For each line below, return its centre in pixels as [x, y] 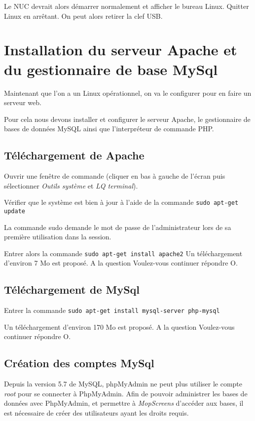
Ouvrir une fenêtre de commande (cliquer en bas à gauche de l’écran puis [115, 176]
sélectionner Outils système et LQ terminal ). [71, 185]
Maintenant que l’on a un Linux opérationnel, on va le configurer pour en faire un [128, 93]
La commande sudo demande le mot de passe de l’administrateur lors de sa [118, 227]
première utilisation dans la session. [58, 237]
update [15, 211]
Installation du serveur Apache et [121, 50]
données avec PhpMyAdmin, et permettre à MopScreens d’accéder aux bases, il [124, 403]
